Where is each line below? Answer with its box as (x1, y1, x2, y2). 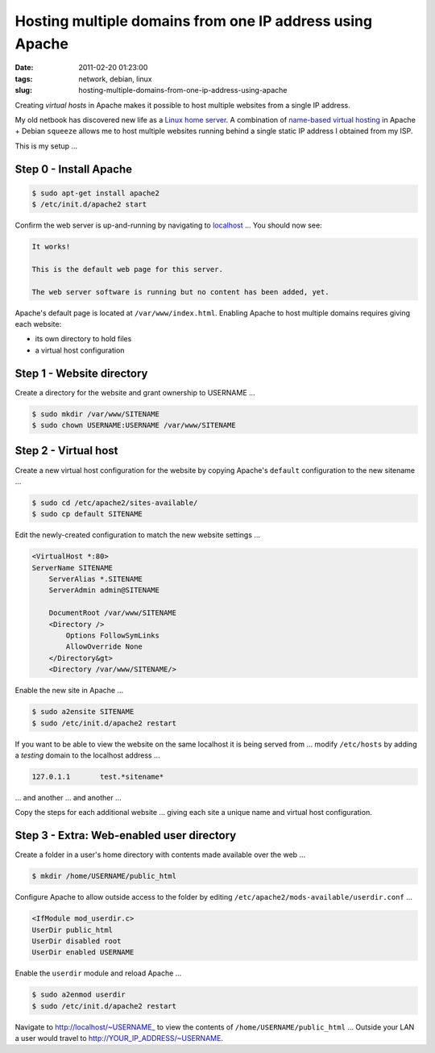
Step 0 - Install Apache (14, 162, 133, 176)
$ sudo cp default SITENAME (31, 509, 143, 519)
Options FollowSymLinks (65, 631, 160, 641)
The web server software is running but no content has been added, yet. (31, 287, 329, 296)
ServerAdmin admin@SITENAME (48, 586, 160, 595)
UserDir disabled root (31, 936, 122, 946)
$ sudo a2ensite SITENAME (31, 707, 135, 717)
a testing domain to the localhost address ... (14, 750, 160, 760)
